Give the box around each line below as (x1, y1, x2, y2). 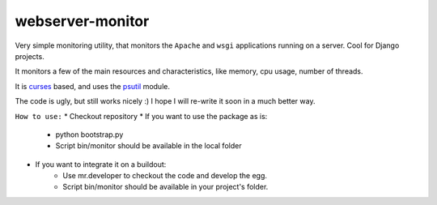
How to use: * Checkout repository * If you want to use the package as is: (15, 111, 268, 121)
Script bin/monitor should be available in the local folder (55, 141, 242, 151)
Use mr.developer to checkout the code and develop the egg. (62, 171, 267, 181)
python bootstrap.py (55, 130, 124, 139)
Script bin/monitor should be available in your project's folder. (62, 182, 269, 192)
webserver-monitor (15, 12, 150, 30)
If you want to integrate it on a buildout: (35, 159, 167, 169)
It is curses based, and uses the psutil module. (15, 81, 170, 91)
